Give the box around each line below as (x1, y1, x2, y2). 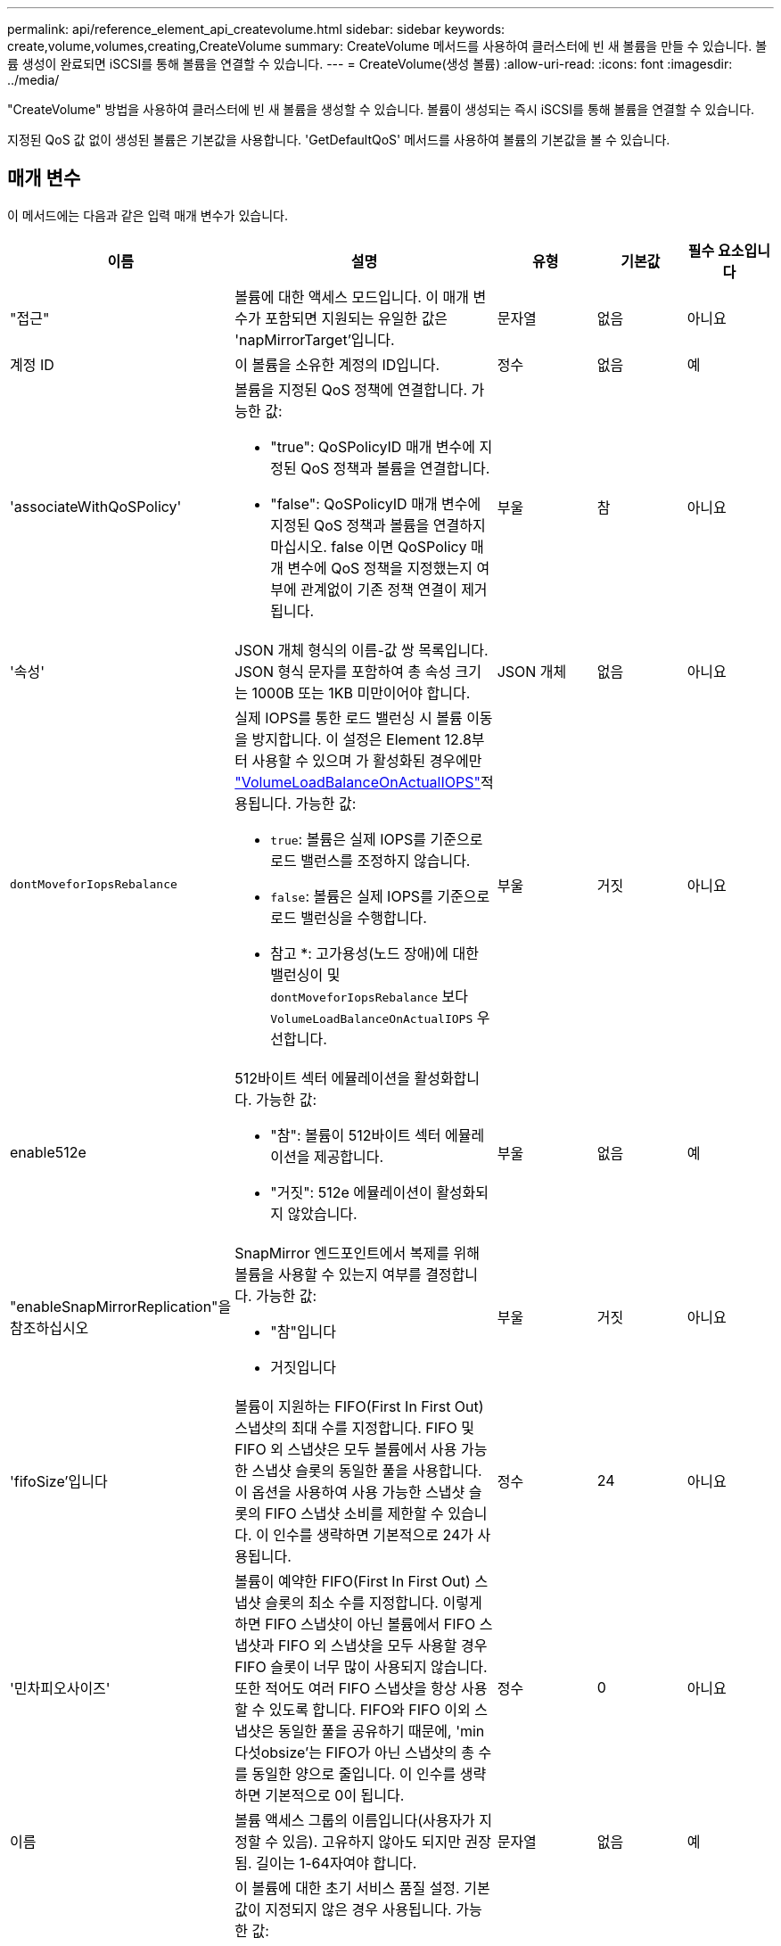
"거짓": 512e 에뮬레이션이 (270, 1183, 432, 1201)
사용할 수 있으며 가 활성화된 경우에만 (251, 751, 482, 770)
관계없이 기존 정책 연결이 (300, 580, 457, 598)
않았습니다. (287, 1204, 358, 1223)
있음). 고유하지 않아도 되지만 (282, 1832, 462, 1851)
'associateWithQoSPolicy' (10, 497, 182, 515)
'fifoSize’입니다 (10, 1472, 108, 1490)
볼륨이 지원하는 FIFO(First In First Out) (234, 1397, 484, 1415)
